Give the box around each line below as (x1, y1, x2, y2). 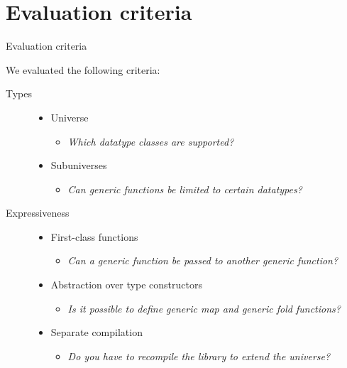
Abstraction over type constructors (50, 277, 202, 292)
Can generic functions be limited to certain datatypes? (67, 181, 302, 196)
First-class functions (50, 229, 138, 244)
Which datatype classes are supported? (67, 134, 234, 148)
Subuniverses (50, 158, 107, 173)
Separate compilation (50, 325, 143, 340)
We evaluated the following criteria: (6, 62, 160, 77)
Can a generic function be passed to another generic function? (67, 253, 338, 268)
